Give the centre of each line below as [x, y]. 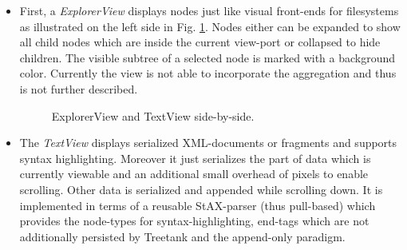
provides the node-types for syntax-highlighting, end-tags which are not [194, 221]
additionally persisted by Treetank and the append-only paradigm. [182, 236]
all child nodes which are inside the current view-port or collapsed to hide [200, 42]
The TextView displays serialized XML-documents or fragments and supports [208, 143]
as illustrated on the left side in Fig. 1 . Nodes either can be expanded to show [210, 26]
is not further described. [79, 88]
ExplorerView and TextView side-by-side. [153, 115]
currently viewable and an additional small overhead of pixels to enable [194, 174]
